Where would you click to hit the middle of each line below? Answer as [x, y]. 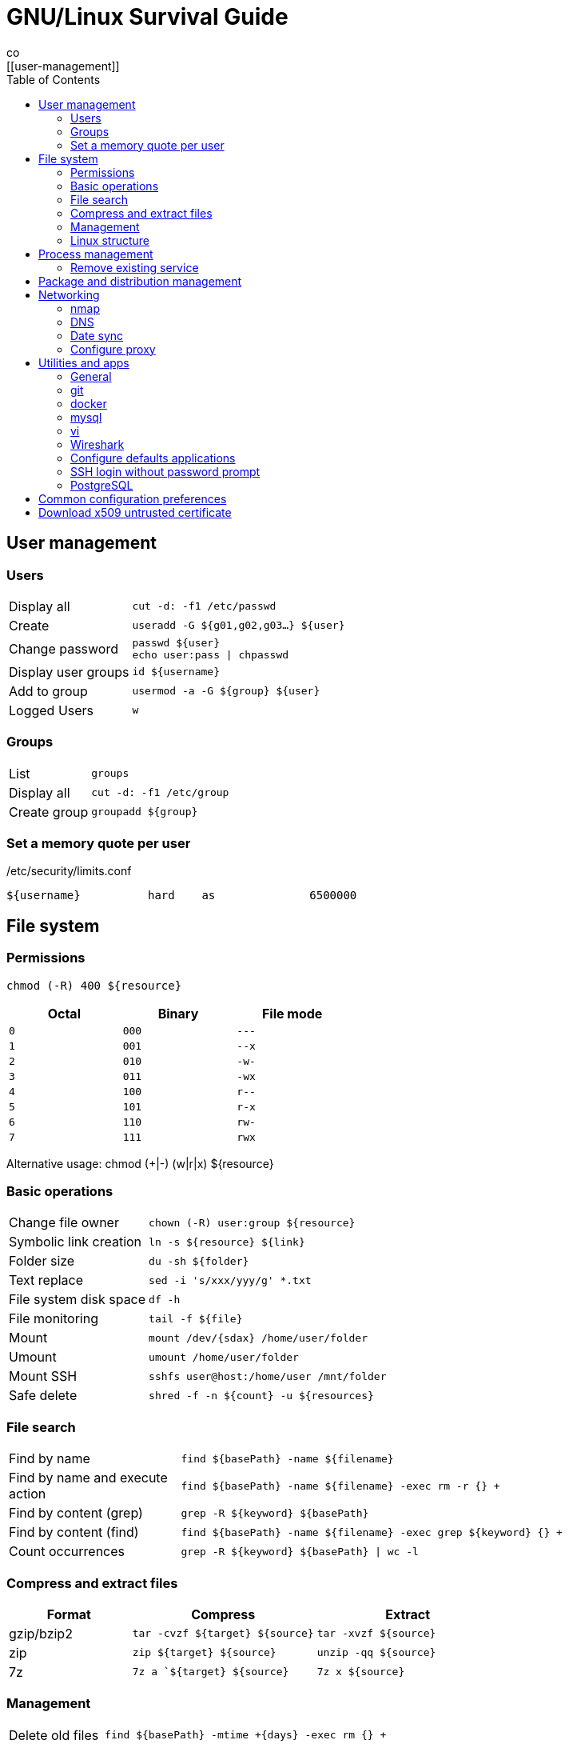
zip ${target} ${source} [204, 1653]
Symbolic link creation [76, 1242]
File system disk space [78, 1300]
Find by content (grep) [76, 1513]
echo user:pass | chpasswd [211, 654]
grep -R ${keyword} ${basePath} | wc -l [300, 1551]
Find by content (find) [74, 1532]
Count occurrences [67, 1552]
